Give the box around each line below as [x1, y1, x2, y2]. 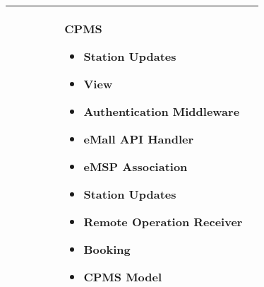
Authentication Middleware [83, 103, 240, 119]
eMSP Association [83, 158, 188, 175]
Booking [83, 241, 131, 257]
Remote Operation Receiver [83, 213, 243, 230]
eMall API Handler [83, 131, 194, 147]
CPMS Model [83, 269, 162, 285]
